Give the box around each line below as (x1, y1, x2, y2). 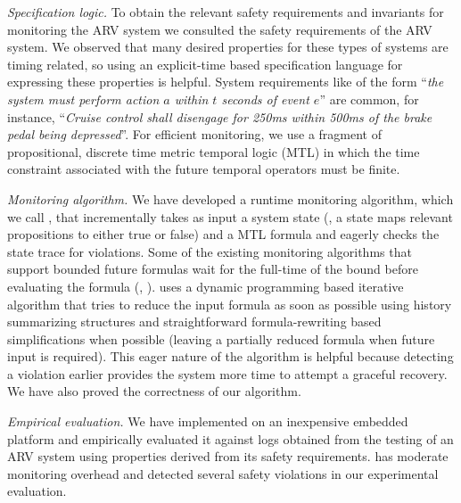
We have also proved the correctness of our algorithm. (7, 382, 301, 400)
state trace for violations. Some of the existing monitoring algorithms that (7, 242, 412, 260)
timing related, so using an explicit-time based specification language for (7, 54, 403, 73)
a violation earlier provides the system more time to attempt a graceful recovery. (7, 364, 448, 383)
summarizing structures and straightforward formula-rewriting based (7, 312, 382, 331)
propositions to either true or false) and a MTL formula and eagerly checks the (7, 225, 440, 243)
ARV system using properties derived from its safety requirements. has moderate (7, 447, 449, 466)
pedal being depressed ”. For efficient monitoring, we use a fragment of (7, 125, 382, 144)
